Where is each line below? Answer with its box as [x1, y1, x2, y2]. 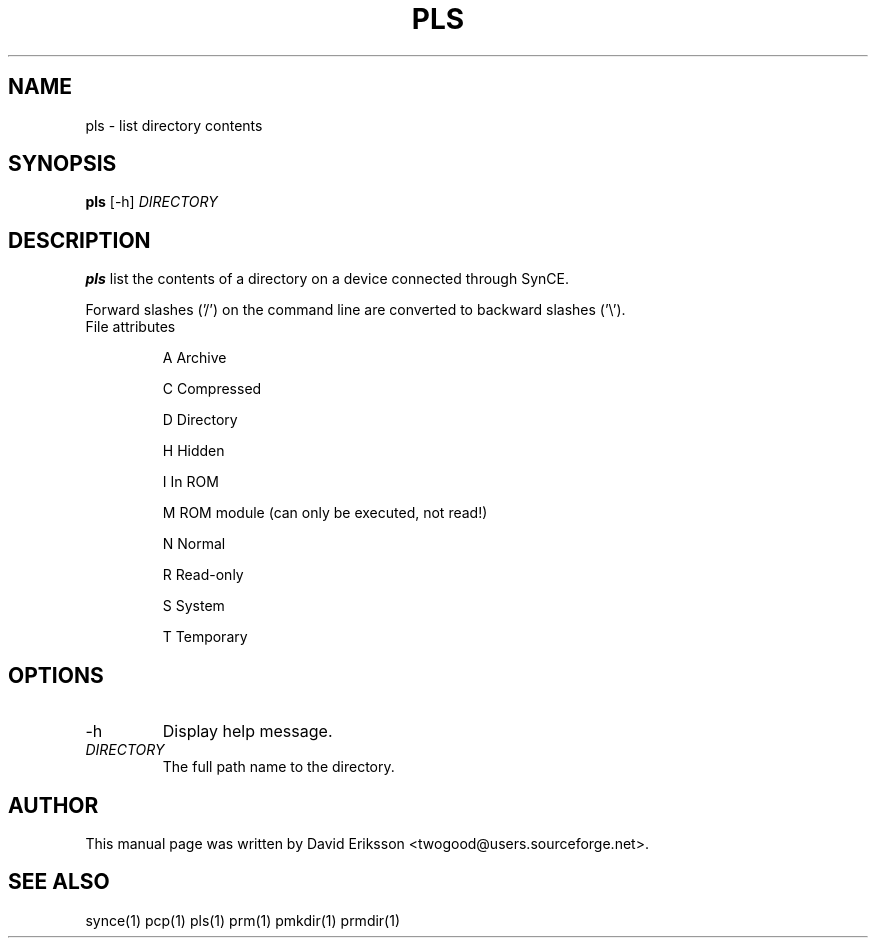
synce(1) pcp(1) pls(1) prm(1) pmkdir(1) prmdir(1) [85, 911, 401, 929]
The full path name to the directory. [162, 758, 395, 776]
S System [162, 597, 225, 615]
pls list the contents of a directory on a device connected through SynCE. [85, 270, 569, 288]
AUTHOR [8, 792, 99, 818]
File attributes [85, 318, 176, 336]
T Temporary [162, 628, 248, 646]
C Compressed [162, 380, 262, 398]
